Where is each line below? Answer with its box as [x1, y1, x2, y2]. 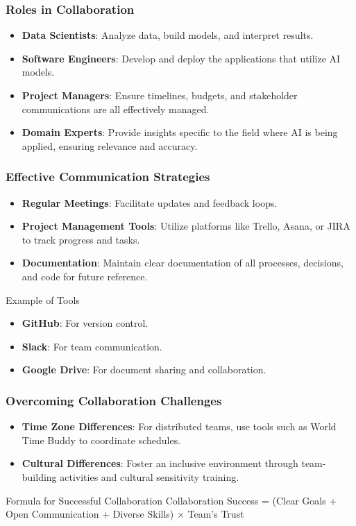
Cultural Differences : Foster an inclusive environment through [22, 456, 298, 470]
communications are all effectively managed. [22, 101, 210, 116]
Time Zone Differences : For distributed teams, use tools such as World [22, 419, 337, 434]
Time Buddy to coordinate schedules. [22, 432, 181, 447]
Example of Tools [6, 292, 80, 307]
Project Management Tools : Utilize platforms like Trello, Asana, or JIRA [22, 219, 350, 233]
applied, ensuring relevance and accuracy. [22, 138, 198, 153]
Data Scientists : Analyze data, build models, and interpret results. [22, 28, 314, 42]
